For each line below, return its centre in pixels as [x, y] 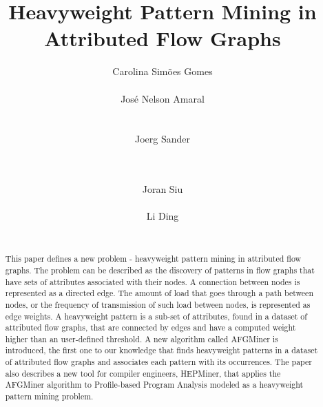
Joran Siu [163, 189]
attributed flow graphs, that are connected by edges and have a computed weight [150, 327]
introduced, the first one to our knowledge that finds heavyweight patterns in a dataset [161, 350]
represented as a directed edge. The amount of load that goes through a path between [159, 293]
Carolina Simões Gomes [163, 71]
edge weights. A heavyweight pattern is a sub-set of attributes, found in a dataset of [156, 316]
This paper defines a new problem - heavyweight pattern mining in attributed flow [153, 259]
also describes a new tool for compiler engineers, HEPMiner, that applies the [143, 373]
